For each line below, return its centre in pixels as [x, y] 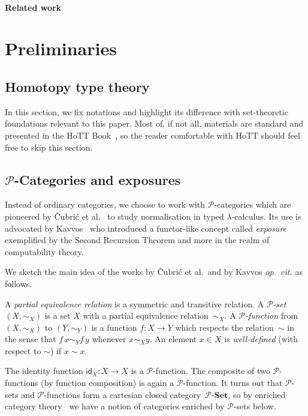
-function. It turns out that [233, 383]
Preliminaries [61, 48]
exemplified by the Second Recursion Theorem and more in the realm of [137, 240]
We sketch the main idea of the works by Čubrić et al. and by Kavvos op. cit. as [154, 272]
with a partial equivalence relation [146, 315]
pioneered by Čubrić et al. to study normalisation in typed [114, 216]
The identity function [44, 371]
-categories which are [253, 204]
